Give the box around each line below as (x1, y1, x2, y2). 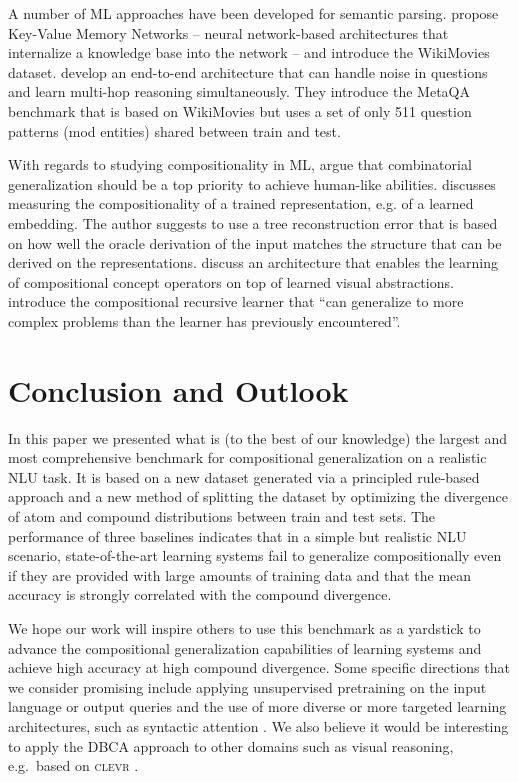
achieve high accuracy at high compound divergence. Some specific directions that (8, 657, 510, 678)
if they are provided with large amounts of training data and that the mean (8, 564, 472, 585)
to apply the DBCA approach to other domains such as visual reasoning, (8, 735, 454, 756)
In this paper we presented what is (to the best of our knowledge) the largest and (8, 427, 508, 448)
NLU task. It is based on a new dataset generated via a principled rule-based (8, 466, 480, 487)
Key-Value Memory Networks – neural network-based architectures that (8, 22, 449, 43)
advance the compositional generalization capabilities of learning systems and (8, 637, 482, 658)
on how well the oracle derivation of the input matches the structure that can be (8, 232, 502, 253)
